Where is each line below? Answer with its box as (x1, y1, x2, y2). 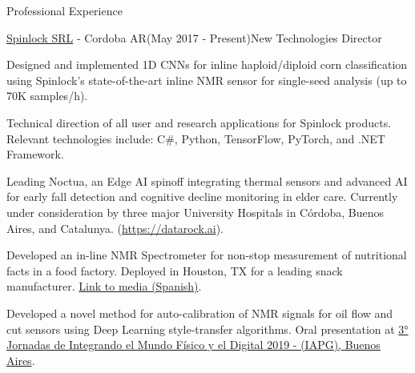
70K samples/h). (6, 87, 88, 104)
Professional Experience (6, 2, 123, 18)
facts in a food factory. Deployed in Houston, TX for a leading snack (6, 262, 343, 279)
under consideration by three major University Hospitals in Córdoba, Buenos (6, 203, 385, 220)
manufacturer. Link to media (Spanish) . (6, 278, 202, 295)
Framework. (6, 146, 64, 162)
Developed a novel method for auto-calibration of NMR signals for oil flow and (6, 304, 393, 321)
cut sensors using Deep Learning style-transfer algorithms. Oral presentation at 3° (6, 320, 409, 337)
